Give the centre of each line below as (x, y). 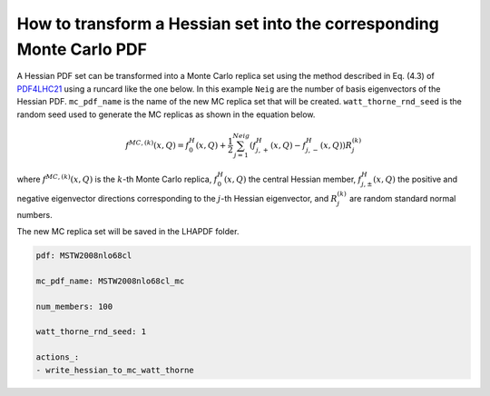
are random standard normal (403, 198)
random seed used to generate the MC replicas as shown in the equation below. (166, 114)
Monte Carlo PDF (82, 49)
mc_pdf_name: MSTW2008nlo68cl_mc (110, 281)
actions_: (58, 357)
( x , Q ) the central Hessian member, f (293, 179)
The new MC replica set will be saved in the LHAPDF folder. (128, 231)
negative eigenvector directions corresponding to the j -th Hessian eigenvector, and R (177, 198)
